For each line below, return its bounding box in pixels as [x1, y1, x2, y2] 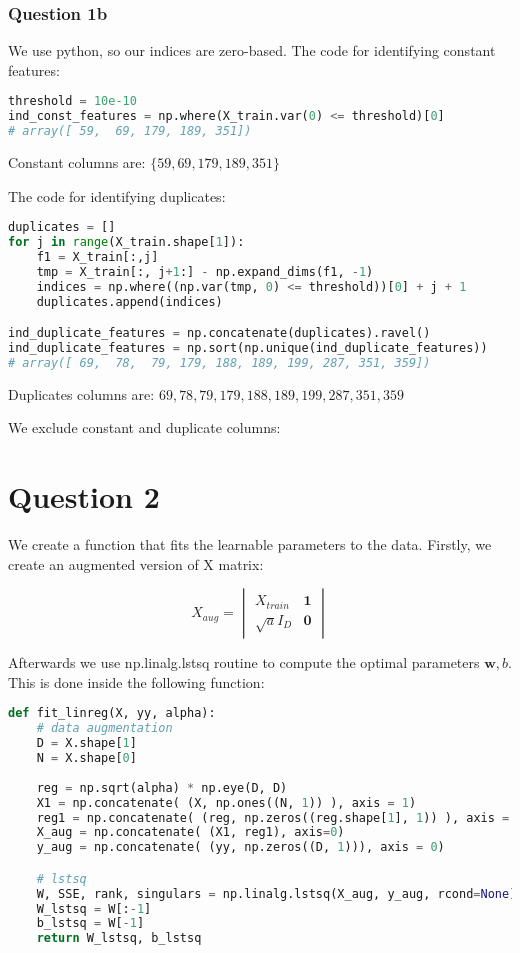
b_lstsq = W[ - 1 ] [36, 916, 145, 931]
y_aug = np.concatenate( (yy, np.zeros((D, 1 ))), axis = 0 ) [36, 840, 445, 855]
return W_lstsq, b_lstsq [36, 931, 202, 946]
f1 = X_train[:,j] [36, 249, 159, 264]
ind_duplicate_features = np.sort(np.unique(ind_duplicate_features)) [8, 341, 488, 355]
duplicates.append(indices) [36, 294, 223, 309]
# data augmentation [36, 721, 173, 736]
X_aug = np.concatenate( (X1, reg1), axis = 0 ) [36, 825, 345, 840]
